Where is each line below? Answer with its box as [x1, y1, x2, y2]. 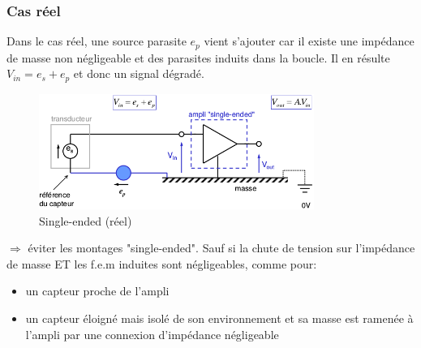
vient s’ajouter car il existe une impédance [204, 32, 415, 49]
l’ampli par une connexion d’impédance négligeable [25, 325, 279, 342]
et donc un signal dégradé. [73, 65, 204, 82]
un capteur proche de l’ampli [25, 282, 170, 299]
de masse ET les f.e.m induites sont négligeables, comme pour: [6, 255, 317, 272]
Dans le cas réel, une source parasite [6, 32, 187, 49]
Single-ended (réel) [39, 212, 132, 229]
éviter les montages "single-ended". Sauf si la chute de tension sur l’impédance [28, 239, 415, 256]
